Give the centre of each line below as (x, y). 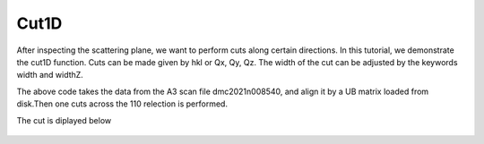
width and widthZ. (50, 75)
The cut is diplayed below (64, 120)
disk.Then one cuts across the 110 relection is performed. (122, 104)
